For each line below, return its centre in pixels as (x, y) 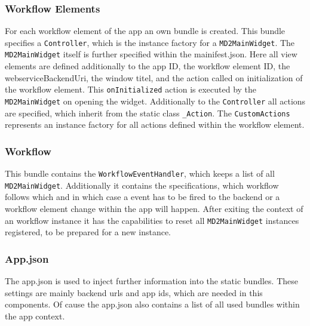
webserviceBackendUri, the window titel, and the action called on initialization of (154, 77)
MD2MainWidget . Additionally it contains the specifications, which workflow (142, 185)
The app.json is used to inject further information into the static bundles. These (151, 281)
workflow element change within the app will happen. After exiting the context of (154, 208)
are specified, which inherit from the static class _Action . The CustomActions (148, 113)
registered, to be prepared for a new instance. (88, 232)
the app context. (35, 316)
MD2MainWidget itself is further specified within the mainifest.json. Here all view (151, 54)
